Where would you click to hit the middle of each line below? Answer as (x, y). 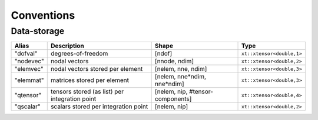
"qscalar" (27, 107)
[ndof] (163, 54)
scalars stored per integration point (99, 107)
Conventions (43, 15)
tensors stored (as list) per (87, 92)
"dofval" (26, 54)
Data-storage (38, 31)
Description (67, 46)
